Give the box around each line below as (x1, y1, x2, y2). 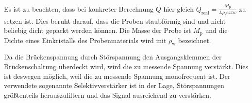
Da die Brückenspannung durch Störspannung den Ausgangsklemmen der (4, 52, 222, 62)
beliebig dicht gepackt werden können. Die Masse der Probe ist (4, 25, 191, 35)
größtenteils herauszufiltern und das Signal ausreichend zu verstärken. (4, 89, 211, 100)
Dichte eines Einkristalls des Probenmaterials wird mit (4, 35, 167, 45)
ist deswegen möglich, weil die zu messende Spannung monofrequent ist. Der (4, 71, 231, 81)
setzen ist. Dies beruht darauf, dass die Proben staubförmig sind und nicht (4, 15, 226, 26)
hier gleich (163, 3, 194, 14)
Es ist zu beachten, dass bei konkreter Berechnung (4, 3, 154, 14)
